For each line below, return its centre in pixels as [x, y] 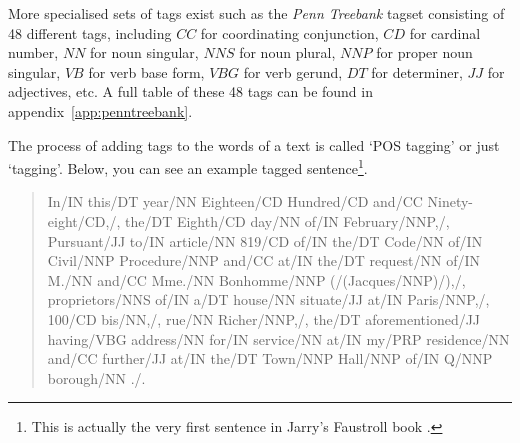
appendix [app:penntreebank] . [100, 110]
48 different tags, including [90, 32]
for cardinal [445, 32]
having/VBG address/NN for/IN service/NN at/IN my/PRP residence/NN [278, 338]
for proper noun [424, 52]
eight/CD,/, [84, 221]
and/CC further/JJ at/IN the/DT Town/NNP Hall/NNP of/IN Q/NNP [270, 358]
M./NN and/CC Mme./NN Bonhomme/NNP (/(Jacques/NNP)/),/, [256, 279]
